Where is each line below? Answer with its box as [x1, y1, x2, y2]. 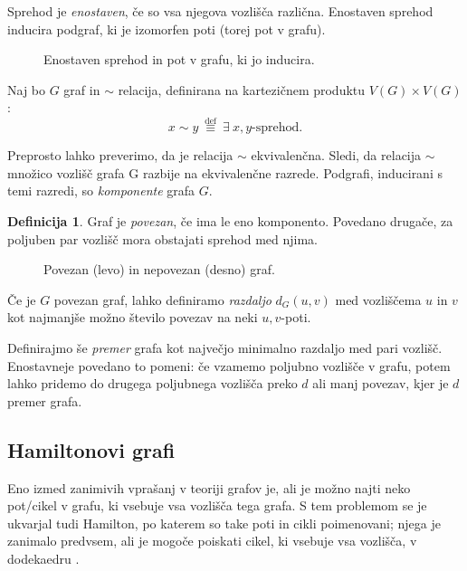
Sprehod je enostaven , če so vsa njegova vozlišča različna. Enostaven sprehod [7, 2, 434, 20]
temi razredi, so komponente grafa [7, 181, 195, 200]
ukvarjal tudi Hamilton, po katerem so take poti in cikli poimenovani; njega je [7, 513, 441, 532]
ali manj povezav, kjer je [312, 374, 449, 393]
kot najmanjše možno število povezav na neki [7, 308, 258, 327]
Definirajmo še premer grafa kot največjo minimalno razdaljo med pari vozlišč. [7, 338, 443, 357]
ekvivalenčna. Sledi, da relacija [251, 146, 422, 165]
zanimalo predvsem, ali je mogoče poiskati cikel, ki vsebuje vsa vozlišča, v [7, 531, 417, 550]
